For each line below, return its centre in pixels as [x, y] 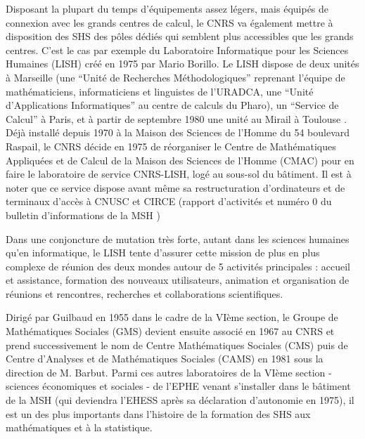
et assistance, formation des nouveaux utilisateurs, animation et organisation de [178, 280]
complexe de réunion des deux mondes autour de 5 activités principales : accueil [178, 266]
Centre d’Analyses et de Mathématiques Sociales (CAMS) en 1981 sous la [165, 359]
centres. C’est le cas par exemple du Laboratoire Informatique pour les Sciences [177, 50]
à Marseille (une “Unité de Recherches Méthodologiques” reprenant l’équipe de [175, 77]
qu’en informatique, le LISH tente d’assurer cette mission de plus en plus [163, 253]
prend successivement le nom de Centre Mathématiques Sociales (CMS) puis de [177, 345]
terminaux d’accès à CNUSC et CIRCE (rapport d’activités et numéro [158, 201]
